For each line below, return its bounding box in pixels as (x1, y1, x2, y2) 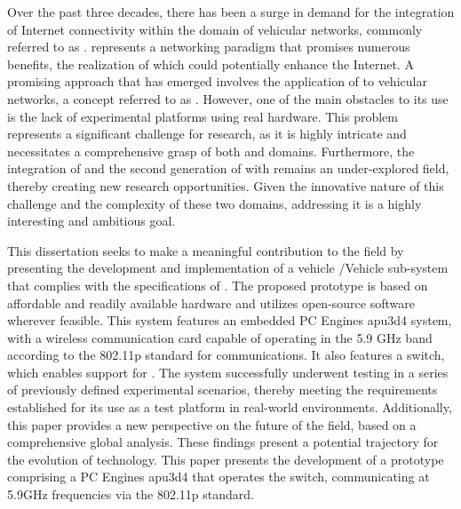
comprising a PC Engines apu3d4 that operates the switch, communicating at (7, 467, 430, 486)
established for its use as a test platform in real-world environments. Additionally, (7, 398, 452, 417)
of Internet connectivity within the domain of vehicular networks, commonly (7, 20, 423, 38)
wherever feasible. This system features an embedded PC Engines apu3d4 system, (7, 311, 452, 330)
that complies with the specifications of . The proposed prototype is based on (7, 275, 428, 294)
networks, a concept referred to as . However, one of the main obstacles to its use (7, 89, 449, 107)
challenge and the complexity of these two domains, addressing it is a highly (7, 194, 422, 212)
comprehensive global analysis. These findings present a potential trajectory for (7, 433, 439, 451)
